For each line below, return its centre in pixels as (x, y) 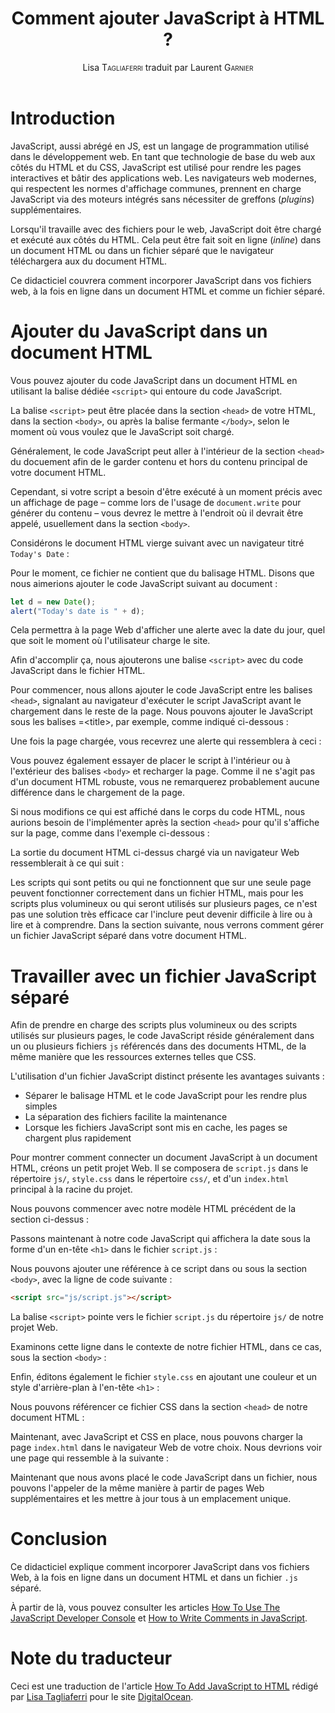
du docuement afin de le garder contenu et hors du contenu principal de (159, 461)
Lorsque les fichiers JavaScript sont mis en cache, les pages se (156, 1128)
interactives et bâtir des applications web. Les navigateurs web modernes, (163, 178)
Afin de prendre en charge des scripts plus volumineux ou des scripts (154, 1025)
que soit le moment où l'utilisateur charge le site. (110, 641)
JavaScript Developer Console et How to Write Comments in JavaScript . (159, 1618)
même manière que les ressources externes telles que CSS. (133, 1057)
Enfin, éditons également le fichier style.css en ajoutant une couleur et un (164, 1377)
